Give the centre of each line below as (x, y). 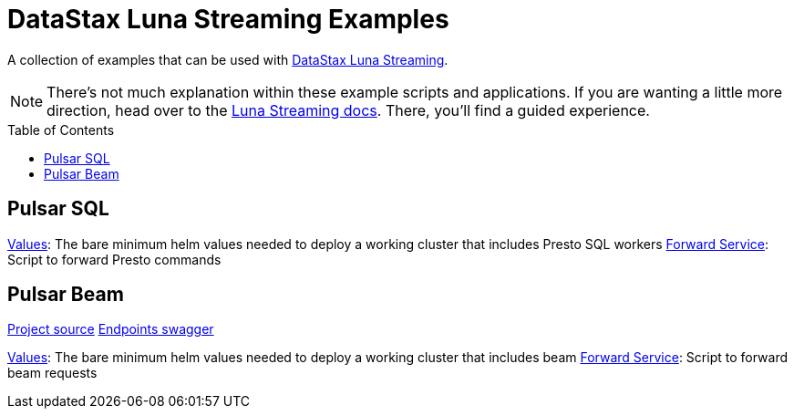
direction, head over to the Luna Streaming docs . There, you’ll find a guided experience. (348, 110)
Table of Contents (61, 130)
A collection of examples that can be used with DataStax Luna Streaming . (228, 59)
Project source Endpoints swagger (111, 329)
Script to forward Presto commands (114, 259)
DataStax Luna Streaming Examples (228, 19)
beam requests (52, 373)
